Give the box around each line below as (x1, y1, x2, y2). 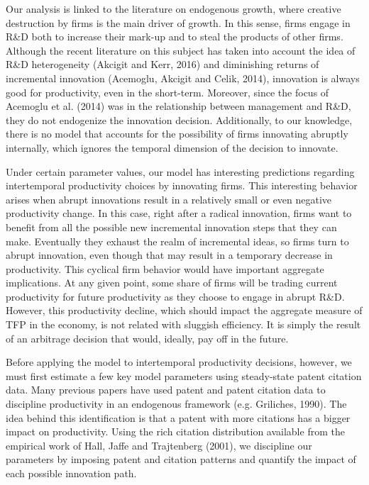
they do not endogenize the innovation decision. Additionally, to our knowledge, (6, 112, 353, 127)
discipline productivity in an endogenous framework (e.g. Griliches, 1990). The (6, 396, 347, 411)
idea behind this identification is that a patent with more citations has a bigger (6, 410, 351, 425)
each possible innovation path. (6, 466, 137, 480)
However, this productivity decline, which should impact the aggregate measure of (6, 303, 363, 318)
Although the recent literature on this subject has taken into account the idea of (6, 43, 356, 57)
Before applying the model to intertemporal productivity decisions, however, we (6, 355, 352, 369)
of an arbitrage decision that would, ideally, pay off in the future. (6, 330, 289, 345)
